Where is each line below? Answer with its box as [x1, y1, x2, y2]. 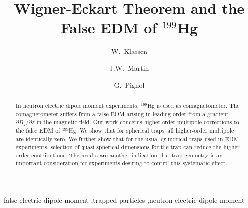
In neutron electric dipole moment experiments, [15, 101, 139, 109]
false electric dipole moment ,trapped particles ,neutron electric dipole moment [4, 195, 245, 205]
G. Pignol [114, 79, 145, 90]
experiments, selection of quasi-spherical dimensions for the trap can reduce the [15, 143, 222, 151]
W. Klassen [111, 46, 148, 56]
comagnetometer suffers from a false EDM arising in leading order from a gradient [15, 109, 229, 118]
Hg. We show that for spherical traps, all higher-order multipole [68, 126, 234, 134]
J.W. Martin [109, 62, 149, 73]
